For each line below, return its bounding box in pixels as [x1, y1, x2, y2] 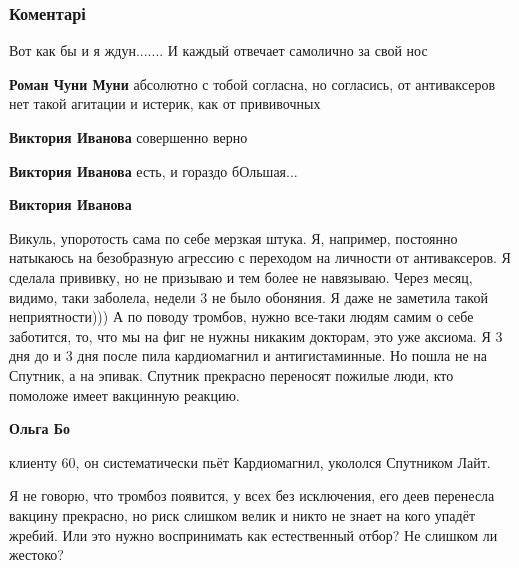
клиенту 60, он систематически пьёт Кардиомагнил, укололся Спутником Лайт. [9, 451, 491, 472]
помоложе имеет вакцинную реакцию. [9, 384, 240, 405]
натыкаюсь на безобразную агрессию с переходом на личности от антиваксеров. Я [9, 247, 511, 268]
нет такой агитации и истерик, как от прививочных [9, 93, 321, 114]
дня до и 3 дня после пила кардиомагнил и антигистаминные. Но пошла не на [9, 345, 488, 366]
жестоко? [9, 544, 64, 565]
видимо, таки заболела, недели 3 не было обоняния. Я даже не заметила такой [9, 286, 488, 307]
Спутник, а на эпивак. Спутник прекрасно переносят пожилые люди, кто [9, 364, 454, 385]
